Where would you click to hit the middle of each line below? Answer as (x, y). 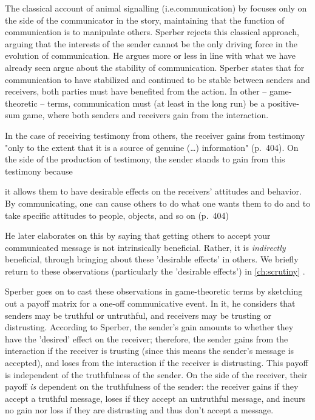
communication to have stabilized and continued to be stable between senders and (157, 79)
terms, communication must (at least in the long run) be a (156, 103)
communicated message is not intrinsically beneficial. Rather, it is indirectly (145, 247)
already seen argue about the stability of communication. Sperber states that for (155, 67)
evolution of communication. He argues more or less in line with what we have (151, 55)
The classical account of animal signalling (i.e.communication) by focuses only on (156, 8)
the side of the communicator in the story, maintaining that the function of (145, 20)
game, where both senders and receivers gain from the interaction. (146, 115)
